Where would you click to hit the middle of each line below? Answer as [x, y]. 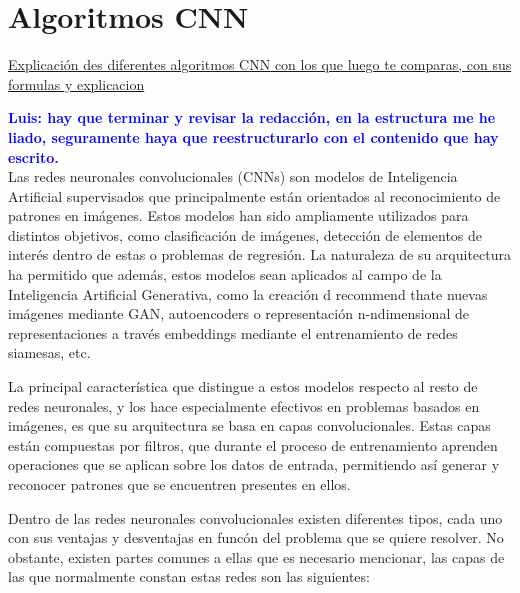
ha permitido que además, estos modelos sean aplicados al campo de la [225, 274]
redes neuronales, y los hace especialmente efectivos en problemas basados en [244, 405]
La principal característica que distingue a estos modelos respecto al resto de [243, 386]
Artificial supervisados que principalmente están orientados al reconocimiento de [254, 195]
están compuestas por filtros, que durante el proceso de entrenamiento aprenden [253, 444]
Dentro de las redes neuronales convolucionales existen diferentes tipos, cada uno [255, 517]
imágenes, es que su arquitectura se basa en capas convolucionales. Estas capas [249, 425]
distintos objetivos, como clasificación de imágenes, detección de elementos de [245, 234]
